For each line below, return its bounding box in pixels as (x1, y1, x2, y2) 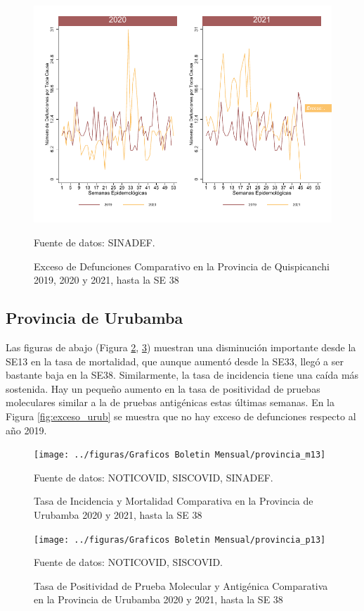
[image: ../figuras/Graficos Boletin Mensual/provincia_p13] (34, 534, 326, 545)
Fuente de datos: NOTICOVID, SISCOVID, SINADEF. (34, 470, 273, 484)
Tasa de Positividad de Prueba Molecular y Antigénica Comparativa (34, 578, 328, 593)
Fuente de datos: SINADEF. (34, 234, 155, 249)
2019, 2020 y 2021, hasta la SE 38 (34, 272, 179, 287)
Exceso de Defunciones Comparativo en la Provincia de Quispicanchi (34, 258, 330, 273)
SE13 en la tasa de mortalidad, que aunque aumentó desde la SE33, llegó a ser (6, 353, 344, 368)
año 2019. (6, 422, 47, 437)
